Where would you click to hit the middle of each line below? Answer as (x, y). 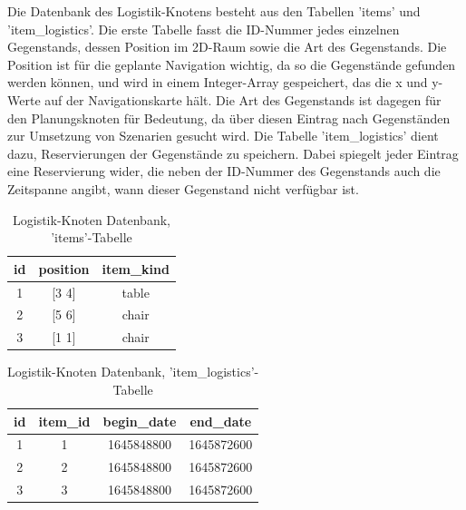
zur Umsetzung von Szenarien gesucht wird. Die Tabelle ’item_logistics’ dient (223, 136)
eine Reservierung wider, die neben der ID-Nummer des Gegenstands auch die (224, 171)
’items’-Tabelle (92, 237)
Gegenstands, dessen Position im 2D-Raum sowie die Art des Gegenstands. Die (227, 47)
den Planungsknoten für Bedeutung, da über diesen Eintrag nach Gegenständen (229, 118)
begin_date (140, 421)
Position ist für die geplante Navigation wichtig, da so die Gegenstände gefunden (232, 64)
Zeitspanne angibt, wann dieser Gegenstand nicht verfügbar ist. (183, 188)
